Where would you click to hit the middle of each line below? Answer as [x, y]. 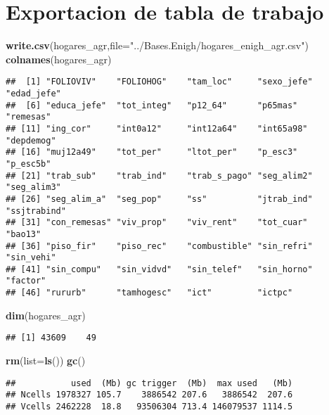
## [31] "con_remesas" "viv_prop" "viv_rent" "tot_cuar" [157, 223]
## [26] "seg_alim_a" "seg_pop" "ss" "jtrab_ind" [159, 199]
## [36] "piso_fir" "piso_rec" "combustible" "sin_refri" [159, 246]
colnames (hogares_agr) [59, 59]
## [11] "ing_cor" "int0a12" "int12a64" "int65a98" [157, 128]
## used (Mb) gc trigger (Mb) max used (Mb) [149, 383]
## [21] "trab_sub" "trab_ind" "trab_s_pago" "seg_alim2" [159, 175]
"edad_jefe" [33, 93]
